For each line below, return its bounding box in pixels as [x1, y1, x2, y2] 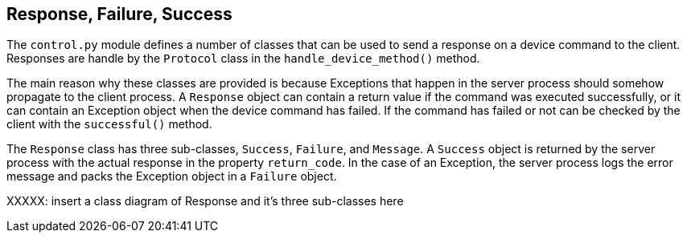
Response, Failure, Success [6, 4, 232, 24]
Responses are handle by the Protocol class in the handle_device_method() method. [6, 51, 480, 66]
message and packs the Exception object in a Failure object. [6, 169, 337, 184]
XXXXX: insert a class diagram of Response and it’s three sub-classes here [6, 194, 404, 209]
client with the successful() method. [6, 117, 212, 132]
